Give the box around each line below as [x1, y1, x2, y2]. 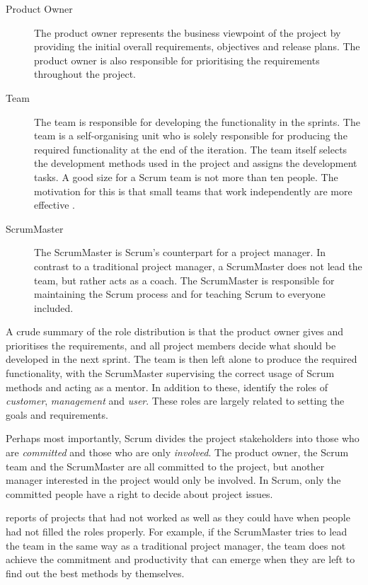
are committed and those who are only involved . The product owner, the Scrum [6, 445, 349, 460]
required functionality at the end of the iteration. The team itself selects [34, 141, 347, 156]
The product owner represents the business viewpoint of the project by [34, 25, 341, 40]
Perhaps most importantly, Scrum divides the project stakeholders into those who [6, 431, 360, 446]
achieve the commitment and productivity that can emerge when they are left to [6, 552, 355, 567]
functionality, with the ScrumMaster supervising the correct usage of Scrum [6, 366, 335, 381]
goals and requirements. [6, 407, 108, 422]
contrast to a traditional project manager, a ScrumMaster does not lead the [34, 258, 362, 273]
